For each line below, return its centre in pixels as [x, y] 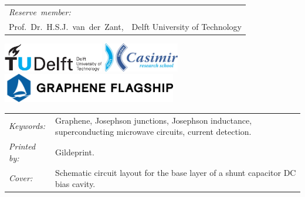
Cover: [21, 178]
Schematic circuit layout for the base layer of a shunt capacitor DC [176, 172]
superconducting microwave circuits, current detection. [153, 132]
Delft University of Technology [187, 26]
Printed [22, 146]
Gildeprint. [75, 152]
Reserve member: [40, 11]
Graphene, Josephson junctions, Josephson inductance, [154, 120]
